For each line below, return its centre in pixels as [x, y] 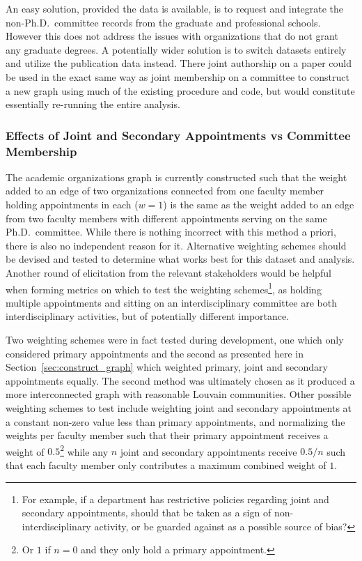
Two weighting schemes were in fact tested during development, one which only [175, 340]
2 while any [84, 450]
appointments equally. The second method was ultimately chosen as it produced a [180, 380]
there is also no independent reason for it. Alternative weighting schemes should [176, 245]
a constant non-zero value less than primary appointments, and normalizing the [175, 421]
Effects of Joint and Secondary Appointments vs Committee [178, 135]
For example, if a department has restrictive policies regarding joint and [175, 499]
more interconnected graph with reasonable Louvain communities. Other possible [179, 394]
